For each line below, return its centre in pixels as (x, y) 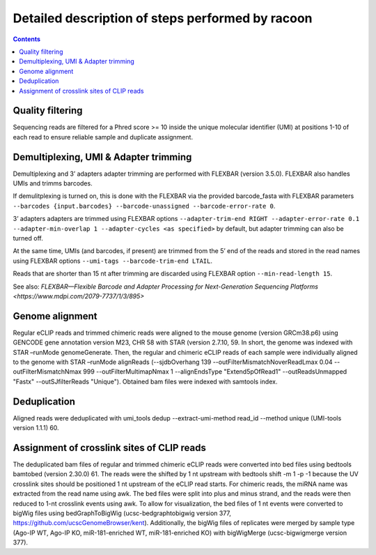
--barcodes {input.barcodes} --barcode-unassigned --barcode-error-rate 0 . (144, 206)
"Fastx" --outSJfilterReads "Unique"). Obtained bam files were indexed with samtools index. (145, 381)
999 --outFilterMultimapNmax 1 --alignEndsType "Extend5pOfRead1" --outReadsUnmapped (215, 372)
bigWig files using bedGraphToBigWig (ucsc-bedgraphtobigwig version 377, (122, 513)
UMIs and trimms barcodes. (53, 183)
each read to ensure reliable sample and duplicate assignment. (103, 137)
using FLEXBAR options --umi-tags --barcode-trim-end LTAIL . (112, 261)
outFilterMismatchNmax (47, 372)
